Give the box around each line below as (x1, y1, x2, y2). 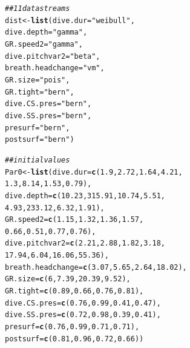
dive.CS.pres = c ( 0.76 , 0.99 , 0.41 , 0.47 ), (5, 298, 161, 307)
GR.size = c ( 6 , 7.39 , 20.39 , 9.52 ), (5, 275, 131, 284)
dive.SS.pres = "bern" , (5, 111, 92, 120)
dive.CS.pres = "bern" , (5, 99, 92, 109)
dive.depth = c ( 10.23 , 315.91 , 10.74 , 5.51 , (5, 191, 165, 200)
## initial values (5, 155, 70, 164)
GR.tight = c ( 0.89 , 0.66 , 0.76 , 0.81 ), (5, 287, 144, 296)
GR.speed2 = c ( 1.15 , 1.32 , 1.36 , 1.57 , (5, 215, 144, 224)
